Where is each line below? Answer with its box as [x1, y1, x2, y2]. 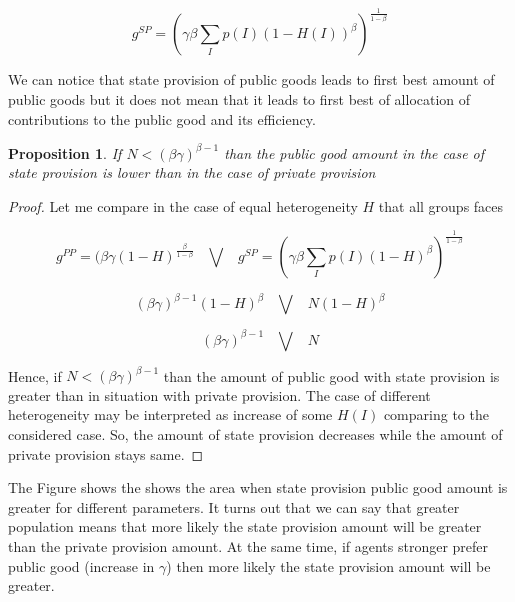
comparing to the [383, 404, 489, 425]
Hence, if [8, 365, 62, 386]
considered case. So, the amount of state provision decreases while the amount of [8, 424, 503, 445]
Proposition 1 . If [8, 142, 122, 163]
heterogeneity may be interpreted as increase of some [8, 404, 333, 425]
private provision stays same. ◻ [8, 443, 204, 464]
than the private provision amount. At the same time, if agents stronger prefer [8, 536, 489, 557]
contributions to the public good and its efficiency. [8, 108, 316, 129]
